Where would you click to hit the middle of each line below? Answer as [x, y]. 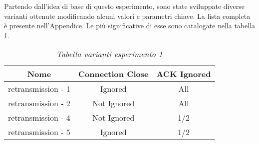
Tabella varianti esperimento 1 [109, 54]
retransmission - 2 [39, 103]
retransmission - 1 [39, 89]
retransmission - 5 [39, 132]
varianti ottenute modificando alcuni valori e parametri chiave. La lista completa [127, 16]
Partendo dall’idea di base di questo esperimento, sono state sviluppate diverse [124, 6]
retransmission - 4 [39, 118]
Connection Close [113, 74]
